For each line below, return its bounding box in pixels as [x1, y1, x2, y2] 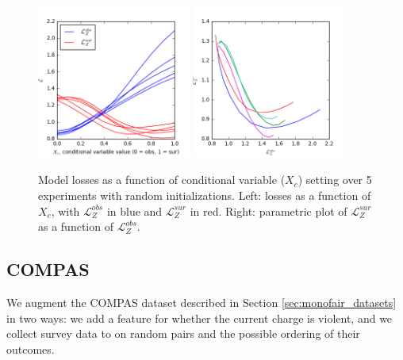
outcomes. [6, 340, 55, 357]
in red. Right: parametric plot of [190, 202, 347, 219]
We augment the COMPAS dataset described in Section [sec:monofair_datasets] [6, 293, 397, 310]
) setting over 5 [297, 171, 372, 188]
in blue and [106, 202, 163, 219]
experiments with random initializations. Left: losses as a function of [38, 186, 371, 203]
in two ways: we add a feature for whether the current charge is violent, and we [6, 309, 393, 326]
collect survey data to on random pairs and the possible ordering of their [6, 325, 360, 342]
